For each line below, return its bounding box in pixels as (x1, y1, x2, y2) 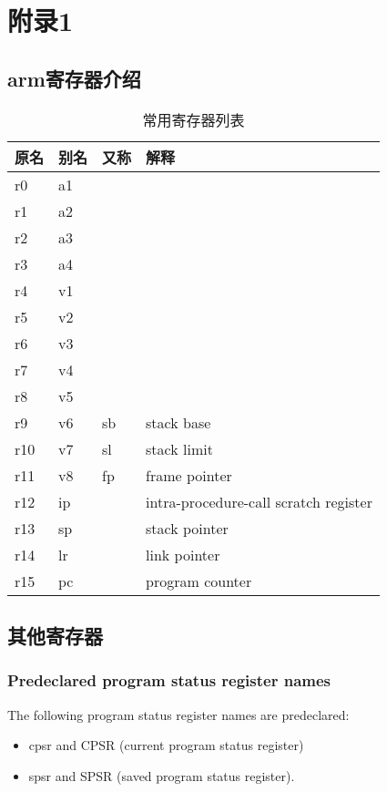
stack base (146, 411, 211, 433)
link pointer (146, 543, 220, 565)
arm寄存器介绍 (7, 64, 141, 92)
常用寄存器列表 (142, 108, 245, 130)
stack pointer (146, 517, 229, 539)
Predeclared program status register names (7, 669, 331, 692)
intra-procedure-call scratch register (146, 490, 372, 512)
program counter (146, 570, 252, 591)
